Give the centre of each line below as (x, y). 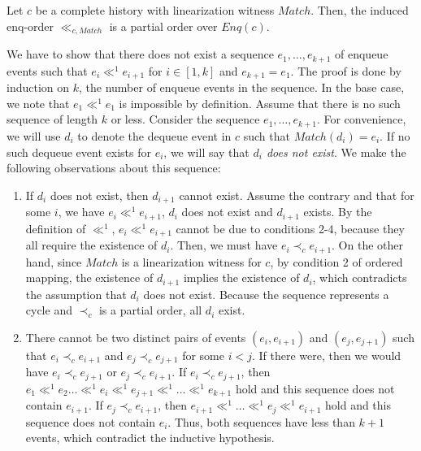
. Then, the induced (360, 10)
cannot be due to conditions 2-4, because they (290, 228)
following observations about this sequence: (114, 168)
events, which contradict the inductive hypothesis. (150, 438)
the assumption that (76, 294)
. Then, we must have (224, 245)
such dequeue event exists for (79, 152)
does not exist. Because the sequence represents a (266, 294)
